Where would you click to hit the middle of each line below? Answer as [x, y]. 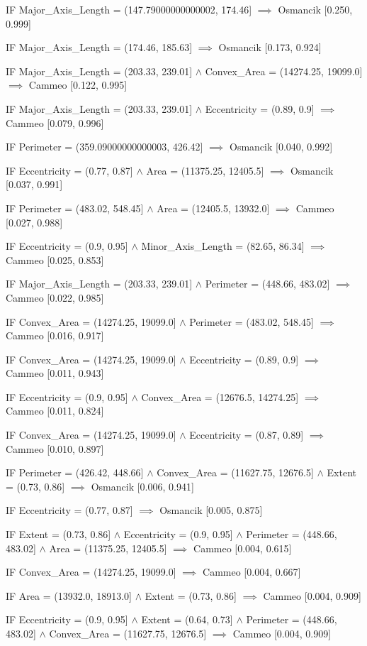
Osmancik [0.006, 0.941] [142, 486]
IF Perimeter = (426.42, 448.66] [75, 472]
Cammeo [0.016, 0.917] [55, 335]
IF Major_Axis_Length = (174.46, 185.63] [99, 47]
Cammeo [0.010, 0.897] [55, 448]
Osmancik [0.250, [315, 9]
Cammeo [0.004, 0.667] [252, 572]
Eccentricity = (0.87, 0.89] [247, 435]
